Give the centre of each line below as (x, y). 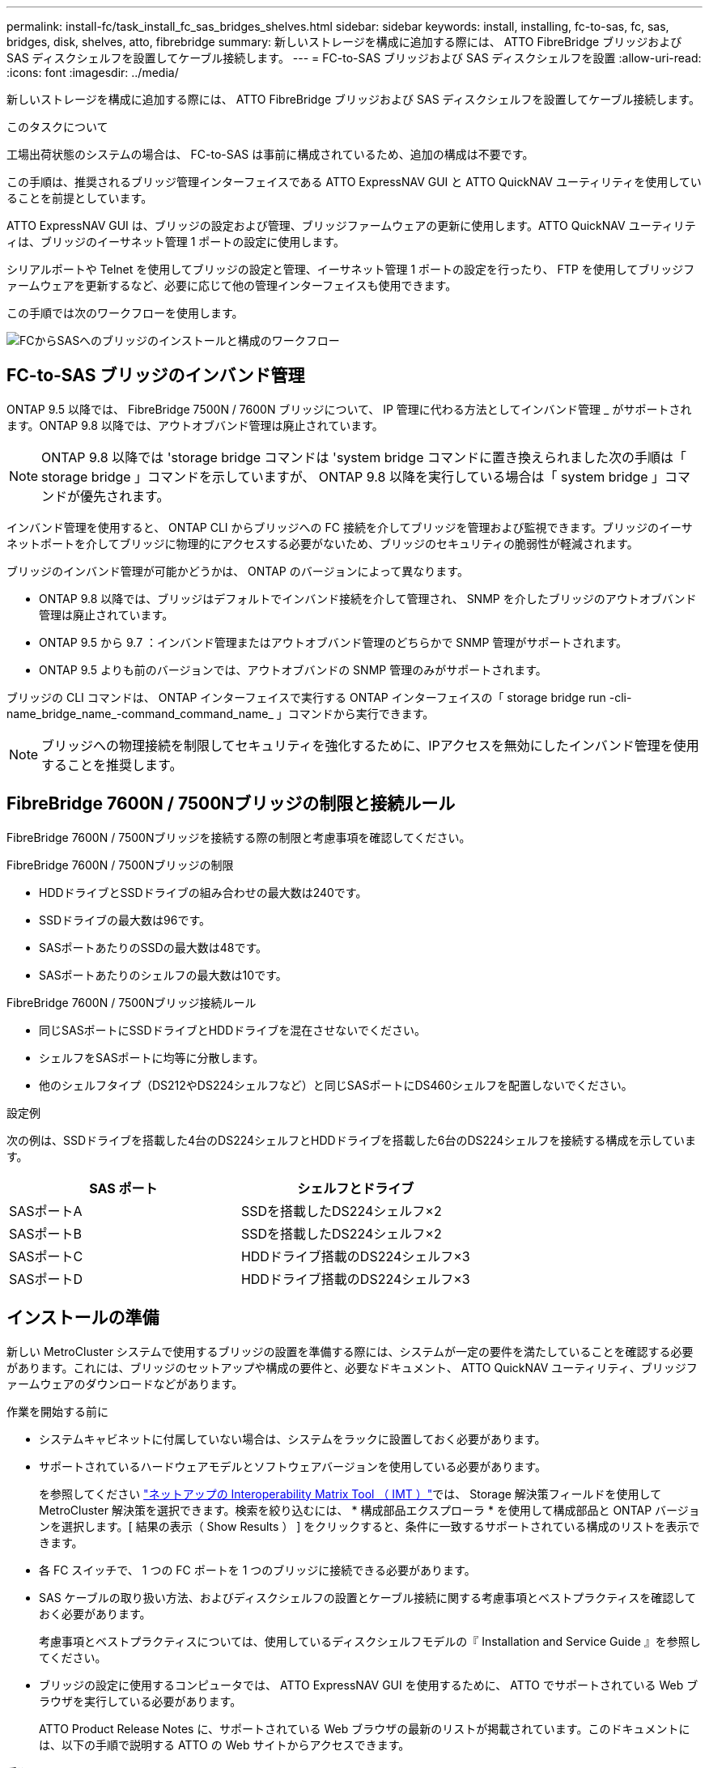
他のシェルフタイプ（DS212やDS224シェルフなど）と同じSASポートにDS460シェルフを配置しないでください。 (336, 1085)
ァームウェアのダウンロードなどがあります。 (125, 1383)
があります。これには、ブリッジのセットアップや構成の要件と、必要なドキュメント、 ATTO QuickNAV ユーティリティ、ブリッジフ (352, 1367)
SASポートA (46, 1211)
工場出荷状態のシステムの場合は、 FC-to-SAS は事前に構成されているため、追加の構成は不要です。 (270, 154)
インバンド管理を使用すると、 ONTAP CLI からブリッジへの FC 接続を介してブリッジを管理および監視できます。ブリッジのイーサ (350, 527)
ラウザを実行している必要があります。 (140, 1701)
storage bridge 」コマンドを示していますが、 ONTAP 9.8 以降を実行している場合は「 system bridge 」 (353, 476)
